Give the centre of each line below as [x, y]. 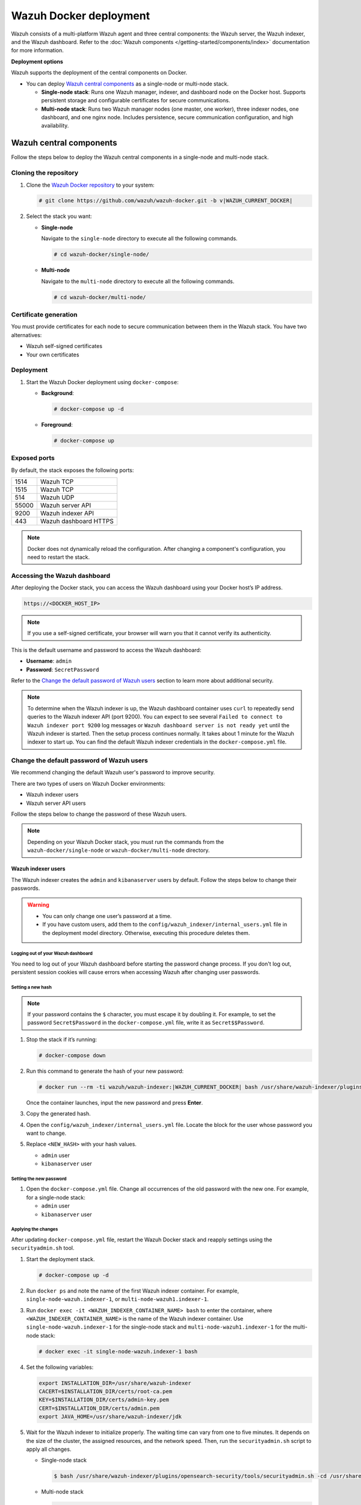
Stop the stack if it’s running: [62, 1039]
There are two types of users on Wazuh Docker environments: [88, 783]
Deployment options [37, 61]
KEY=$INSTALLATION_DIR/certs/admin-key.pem [104, 1400]
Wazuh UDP [57, 498]
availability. [55, 126]
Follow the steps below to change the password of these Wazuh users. [99, 814]
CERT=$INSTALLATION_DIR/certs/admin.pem [99, 1408]
